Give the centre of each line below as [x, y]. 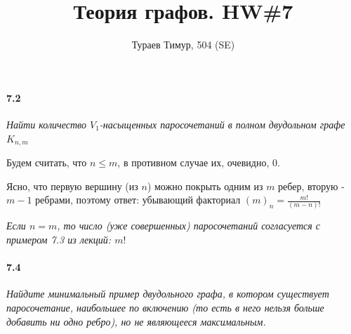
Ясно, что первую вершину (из [72, 186]
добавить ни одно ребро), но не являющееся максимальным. [136, 321]
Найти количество [46, 124]
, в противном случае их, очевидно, [193, 162]
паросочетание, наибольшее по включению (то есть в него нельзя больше [165, 308]
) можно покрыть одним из [205, 186]
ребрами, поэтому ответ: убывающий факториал [138, 200]
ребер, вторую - [311, 186]
